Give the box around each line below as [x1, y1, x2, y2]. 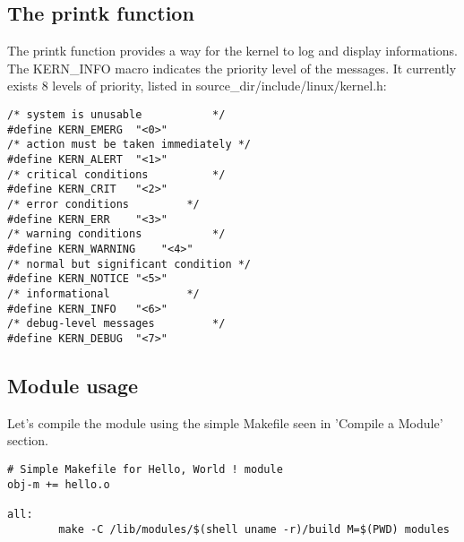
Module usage [7, 371, 139, 399]
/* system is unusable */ [7, 108, 226, 121]
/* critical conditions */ [7, 168, 226, 181]
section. [7, 431, 48, 450]
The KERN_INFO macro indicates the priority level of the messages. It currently [7, 58, 457, 77]
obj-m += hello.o [7, 477, 110, 491]
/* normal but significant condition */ [7, 257, 252, 271]
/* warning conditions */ [7, 228, 226, 241]
